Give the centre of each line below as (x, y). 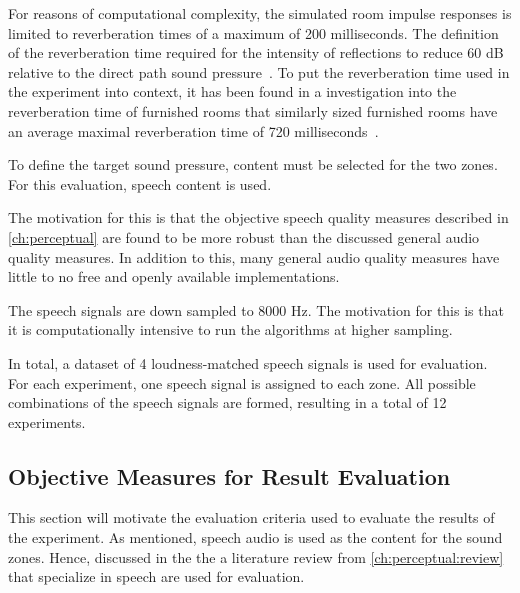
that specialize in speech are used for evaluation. (156, 576)
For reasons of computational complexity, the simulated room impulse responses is (260, 13)
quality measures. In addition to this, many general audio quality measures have (254, 256)
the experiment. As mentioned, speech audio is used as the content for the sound (255, 537)
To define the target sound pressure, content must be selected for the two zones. (253, 164)
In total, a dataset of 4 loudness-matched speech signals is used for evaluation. (248, 362)
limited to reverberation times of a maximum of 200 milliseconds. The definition (253, 32)
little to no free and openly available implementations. (174, 276)
